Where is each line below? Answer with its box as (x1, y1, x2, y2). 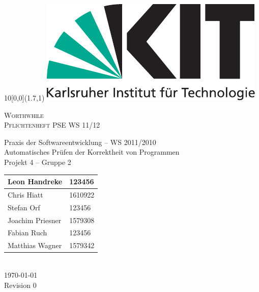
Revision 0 (4, 279, 37, 290)
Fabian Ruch (8, 227, 47, 238)
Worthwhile (4, 109, 44, 120)
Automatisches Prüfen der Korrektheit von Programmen (4, 147, 180, 157)
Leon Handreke (8, 176, 63, 187)
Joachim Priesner (8, 214, 62, 225)
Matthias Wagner (8, 240, 62, 251)
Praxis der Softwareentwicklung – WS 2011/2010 (4, 136, 156, 147)
